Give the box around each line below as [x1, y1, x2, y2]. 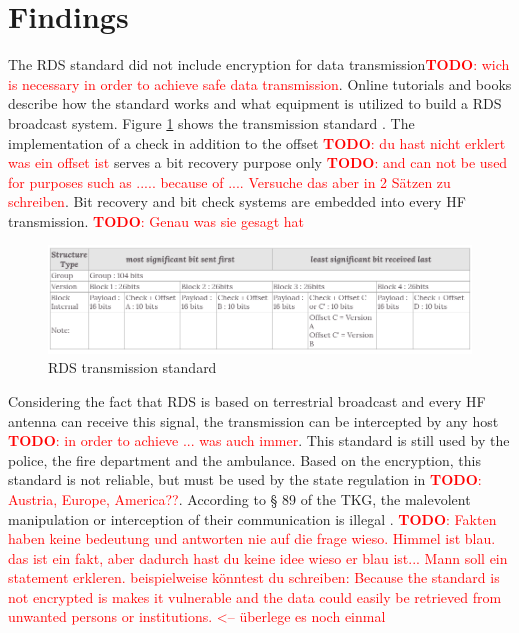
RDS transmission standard [48, 357, 217, 378]
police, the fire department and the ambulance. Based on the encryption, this [8, 449, 481, 470]
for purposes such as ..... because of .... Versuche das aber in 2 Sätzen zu [8, 171, 451, 192]
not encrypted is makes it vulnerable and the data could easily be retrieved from [8, 586, 502, 607]
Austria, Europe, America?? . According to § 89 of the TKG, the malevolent [8, 488, 471, 509]
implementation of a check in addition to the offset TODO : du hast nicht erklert [8, 132, 506, 153]
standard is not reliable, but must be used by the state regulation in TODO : [8, 469, 482, 490]
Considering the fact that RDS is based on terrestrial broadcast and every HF [8, 390, 486, 411]
